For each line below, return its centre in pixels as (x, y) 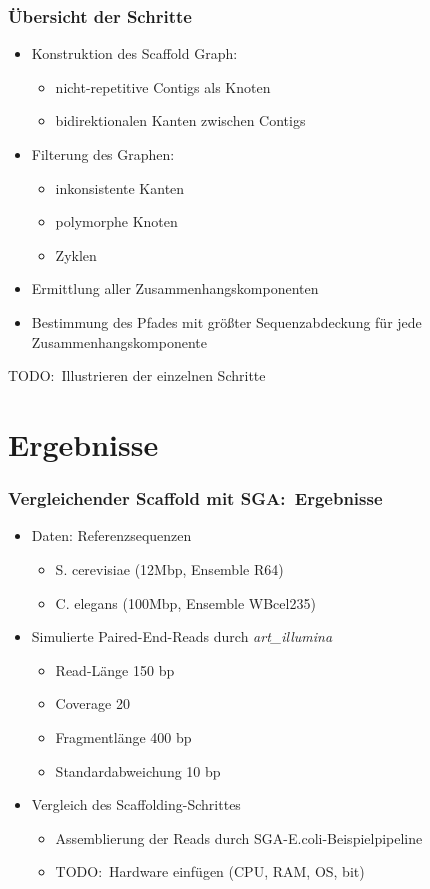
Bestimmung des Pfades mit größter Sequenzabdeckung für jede (226, 321)
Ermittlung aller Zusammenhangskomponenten (175, 288)
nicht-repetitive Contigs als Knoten (163, 86)
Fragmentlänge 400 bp (123, 736)
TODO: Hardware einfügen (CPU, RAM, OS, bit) (210, 871)
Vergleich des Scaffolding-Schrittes (136, 804)
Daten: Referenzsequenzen (111, 535)
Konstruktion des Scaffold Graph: (134, 53)
